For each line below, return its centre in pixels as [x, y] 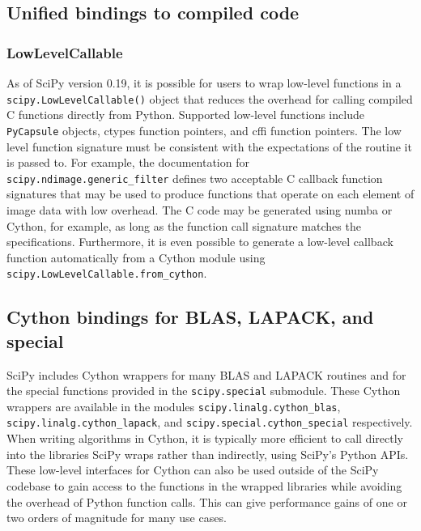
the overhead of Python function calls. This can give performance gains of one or [207, 501]
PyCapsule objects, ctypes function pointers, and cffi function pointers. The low [204, 130]
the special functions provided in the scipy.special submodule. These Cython [204, 391]
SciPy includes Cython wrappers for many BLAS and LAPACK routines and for [206, 374]
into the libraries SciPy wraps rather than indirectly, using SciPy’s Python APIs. [208, 454]
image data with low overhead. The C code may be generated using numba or [200, 209]
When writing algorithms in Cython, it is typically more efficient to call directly [205, 438]
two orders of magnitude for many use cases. [117, 518]
